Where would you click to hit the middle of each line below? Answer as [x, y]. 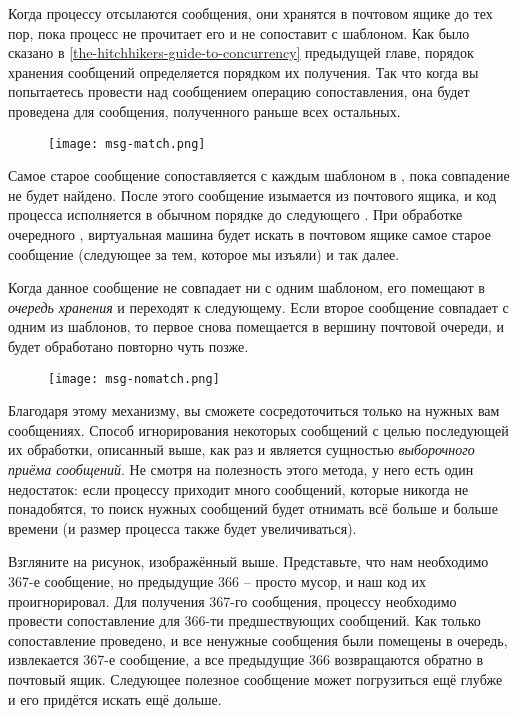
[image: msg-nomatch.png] [134, 378]
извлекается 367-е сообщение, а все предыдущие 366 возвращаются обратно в [246, 659]
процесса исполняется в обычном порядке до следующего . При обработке [235, 214]
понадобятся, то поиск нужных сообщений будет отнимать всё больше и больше [253, 508]
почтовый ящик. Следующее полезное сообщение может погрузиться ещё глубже [255, 678]
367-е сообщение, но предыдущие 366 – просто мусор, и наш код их [217, 580]
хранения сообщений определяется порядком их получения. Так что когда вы [243, 71]
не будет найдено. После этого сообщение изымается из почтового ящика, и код [252, 194]
